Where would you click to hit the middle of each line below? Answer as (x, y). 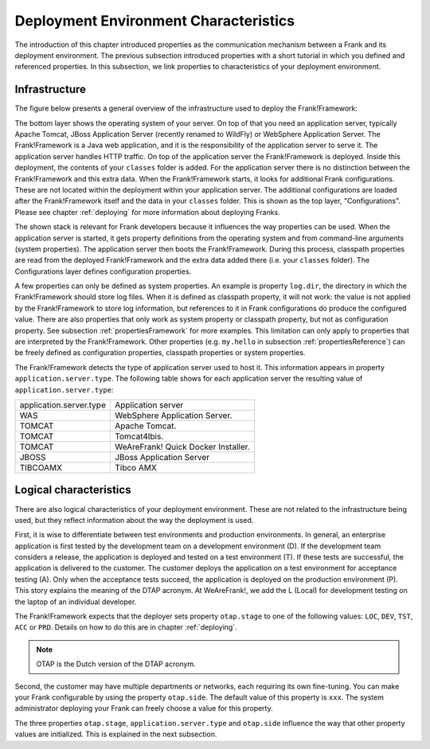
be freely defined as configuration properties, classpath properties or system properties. (160, 353)
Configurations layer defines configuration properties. (103, 271)
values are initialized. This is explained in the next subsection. (116, 734)
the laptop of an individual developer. (76, 602)
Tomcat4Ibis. (139, 436)
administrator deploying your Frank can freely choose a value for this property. (144, 708)
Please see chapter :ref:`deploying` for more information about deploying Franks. (147, 212)
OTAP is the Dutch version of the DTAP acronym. (116, 664)
